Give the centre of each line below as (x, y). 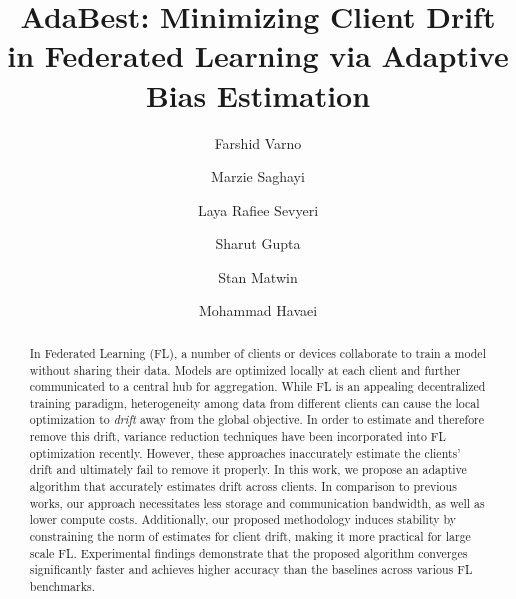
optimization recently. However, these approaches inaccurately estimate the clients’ (245, 452)
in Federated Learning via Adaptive (258, 55)
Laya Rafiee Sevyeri (258, 209)
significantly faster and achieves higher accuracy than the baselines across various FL (251, 569)
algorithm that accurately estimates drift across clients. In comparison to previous (243, 486)
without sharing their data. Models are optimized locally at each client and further (245, 369)
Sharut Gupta (258, 243)
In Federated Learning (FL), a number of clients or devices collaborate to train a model (257, 352)
